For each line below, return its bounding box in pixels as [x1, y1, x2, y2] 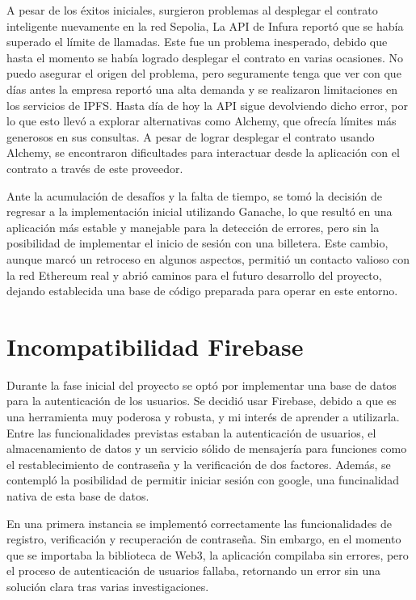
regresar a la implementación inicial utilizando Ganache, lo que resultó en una [6, 203, 393, 220]
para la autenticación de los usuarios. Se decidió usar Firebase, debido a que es [6, 392, 397, 409]
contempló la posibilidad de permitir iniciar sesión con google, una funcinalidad [6, 471, 400, 488]
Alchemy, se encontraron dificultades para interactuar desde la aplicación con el [6, 144, 400, 161]
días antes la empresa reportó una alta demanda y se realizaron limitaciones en [6, 80, 397, 97]
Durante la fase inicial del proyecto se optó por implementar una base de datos [6, 376, 397, 393]
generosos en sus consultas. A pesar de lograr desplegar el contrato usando [6, 128, 375, 145]
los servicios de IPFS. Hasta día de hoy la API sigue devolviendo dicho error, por [6, 96, 408, 113]
